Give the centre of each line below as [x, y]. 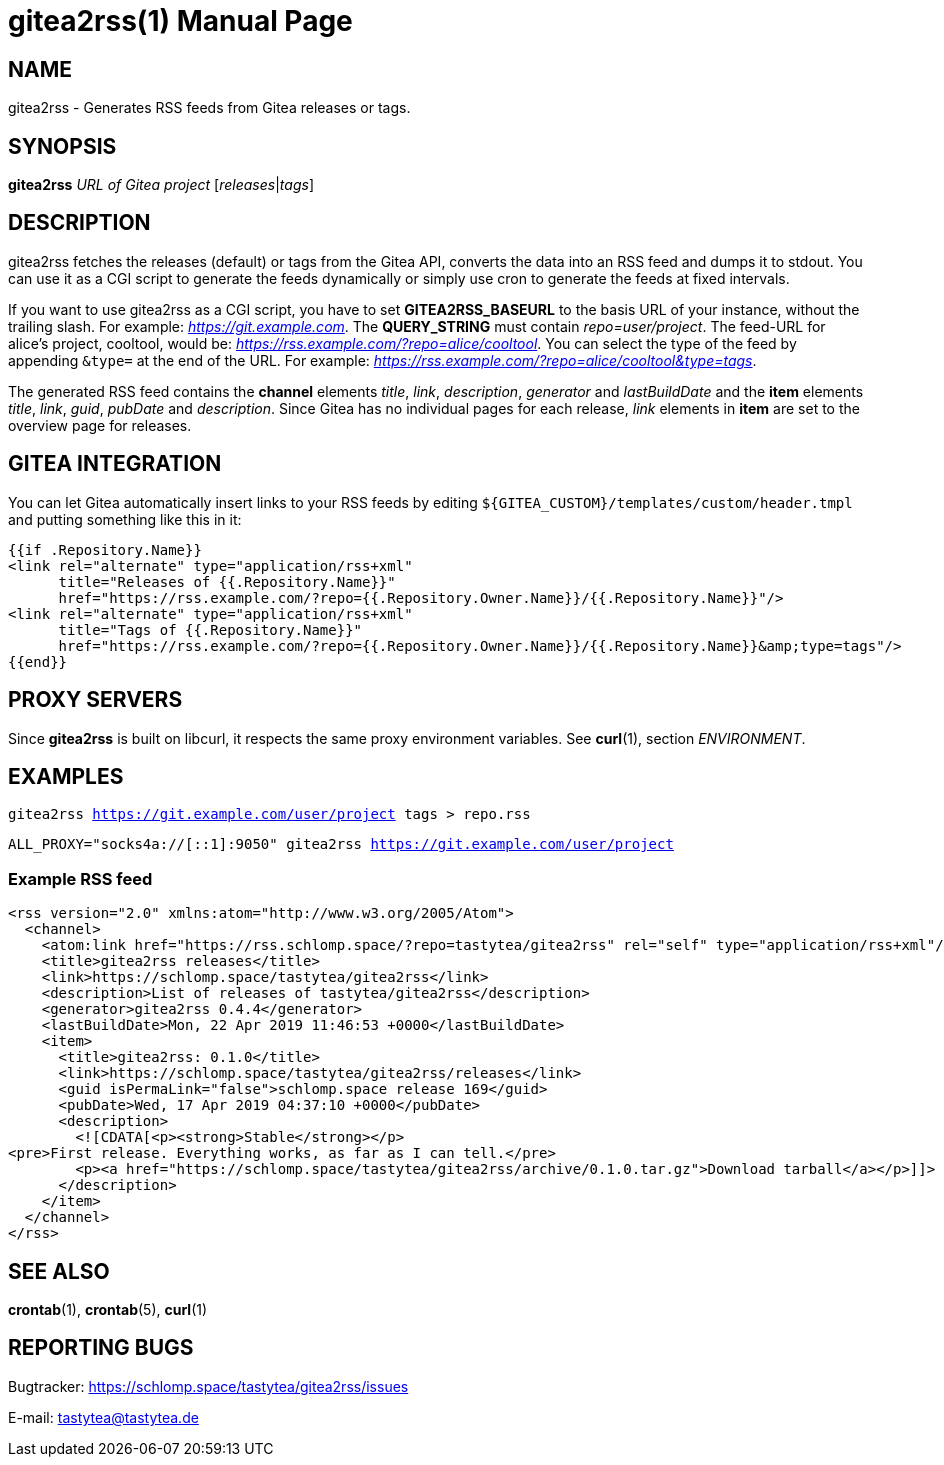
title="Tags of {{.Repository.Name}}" [210, 629]
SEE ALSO [59, 1271]
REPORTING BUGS [101, 1348]
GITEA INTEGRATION [115, 464]
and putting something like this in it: [125, 519]
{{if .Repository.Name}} [105, 549]
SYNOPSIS [62, 146]
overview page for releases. [100, 425]
